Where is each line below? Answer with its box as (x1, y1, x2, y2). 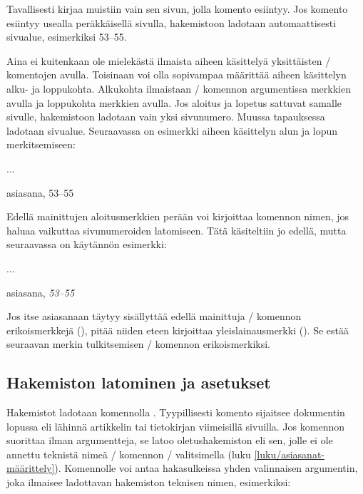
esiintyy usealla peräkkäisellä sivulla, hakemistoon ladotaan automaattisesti (6, 15, 337, 30)
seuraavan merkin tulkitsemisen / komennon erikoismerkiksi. (6, 336, 270, 351)
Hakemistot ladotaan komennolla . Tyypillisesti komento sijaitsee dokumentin (6, 405, 345, 420)
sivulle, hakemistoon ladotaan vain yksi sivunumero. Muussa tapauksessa (6, 109, 325, 124)
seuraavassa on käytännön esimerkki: (6, 237, 167, 252)
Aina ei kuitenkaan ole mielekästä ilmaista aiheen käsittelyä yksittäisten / (6, 53, 331, 68)
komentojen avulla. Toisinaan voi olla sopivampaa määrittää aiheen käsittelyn (6, 67, 347, 82)
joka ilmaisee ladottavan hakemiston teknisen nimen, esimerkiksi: (6, 475, 291, 490)
